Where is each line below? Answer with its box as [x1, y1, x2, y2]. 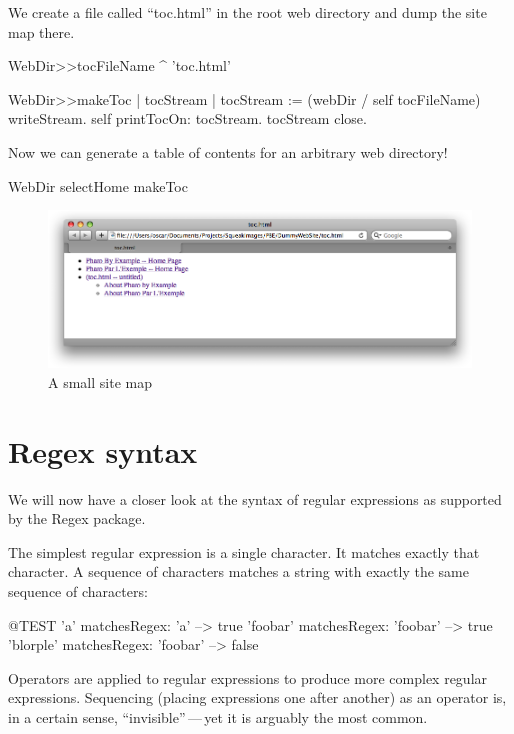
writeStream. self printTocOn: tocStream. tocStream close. [8, 108, 367, 129]
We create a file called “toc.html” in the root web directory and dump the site [8, 2, 487, 22]
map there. [8, 21, 75, 42]
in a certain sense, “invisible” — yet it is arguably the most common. [8, 706, 428, 727]
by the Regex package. [8, 508, 146, 529]
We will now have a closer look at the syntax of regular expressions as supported [8, 488, 502, 509]
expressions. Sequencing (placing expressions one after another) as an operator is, [8, 687, 507, 708]
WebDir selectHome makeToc [8, 175, 188, 196]
